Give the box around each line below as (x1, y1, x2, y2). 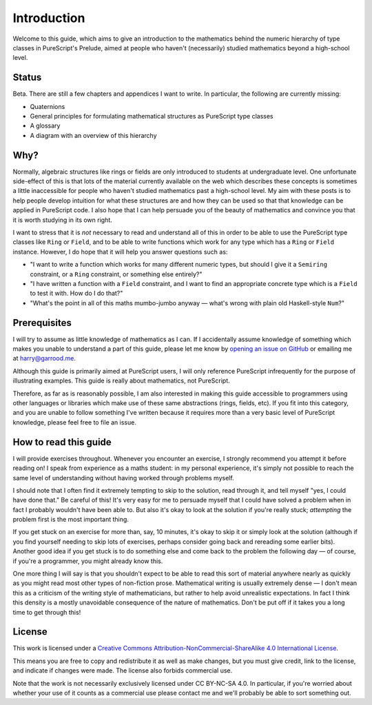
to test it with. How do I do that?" (30, 289, 123, 298)
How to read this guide (12, 436, 112, 448)
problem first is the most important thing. (12, 515, 129, 524)
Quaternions (30, 102, 65, 110)
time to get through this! (12, 608, 81, 616)
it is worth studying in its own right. (12, 216, 113, 224)
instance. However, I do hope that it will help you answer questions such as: (12, 247, 228, 256)
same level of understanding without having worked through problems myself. (12, 473, 234, 482)
